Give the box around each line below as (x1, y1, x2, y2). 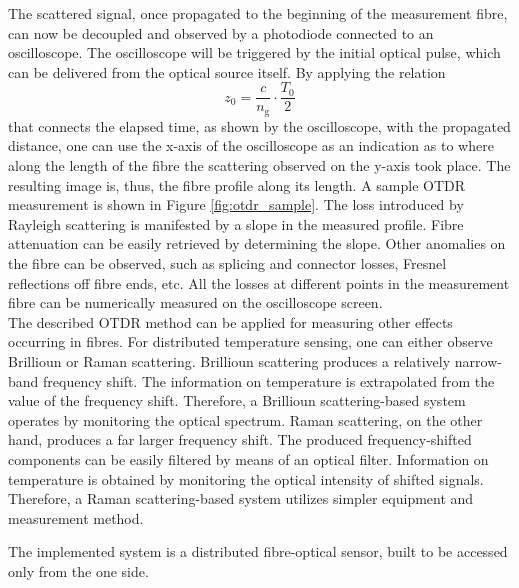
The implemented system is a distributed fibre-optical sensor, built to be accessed (8, 541, 508, 562)
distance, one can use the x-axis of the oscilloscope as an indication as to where (8, 135, 494, 156)
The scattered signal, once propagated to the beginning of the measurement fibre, (8, 3, 508, 23)
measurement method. (8, 507, 144, 528)
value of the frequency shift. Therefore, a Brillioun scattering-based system (8, 390, 466, 411)
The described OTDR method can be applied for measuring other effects (8, 311, 453, 332)
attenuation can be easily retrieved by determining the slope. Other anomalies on (8, 233, 506, 254)
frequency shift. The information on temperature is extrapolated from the (43, 370, 495, 391)
